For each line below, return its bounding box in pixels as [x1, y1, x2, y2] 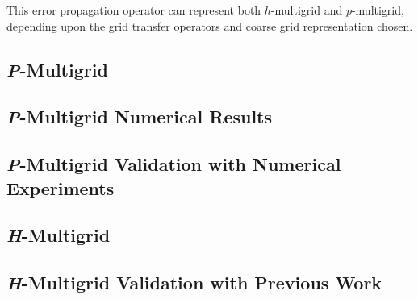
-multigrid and [270, 2, 343, 18]
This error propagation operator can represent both [6, 2, 261, 18]
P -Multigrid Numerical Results [6, 104, 273, 129]
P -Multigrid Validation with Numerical [6, 152, 341, 176]
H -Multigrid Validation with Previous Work [6, 270, 382, 295]
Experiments [6, 175, 115, 200]
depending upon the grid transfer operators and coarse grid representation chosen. [6, 17, 413, 34]
